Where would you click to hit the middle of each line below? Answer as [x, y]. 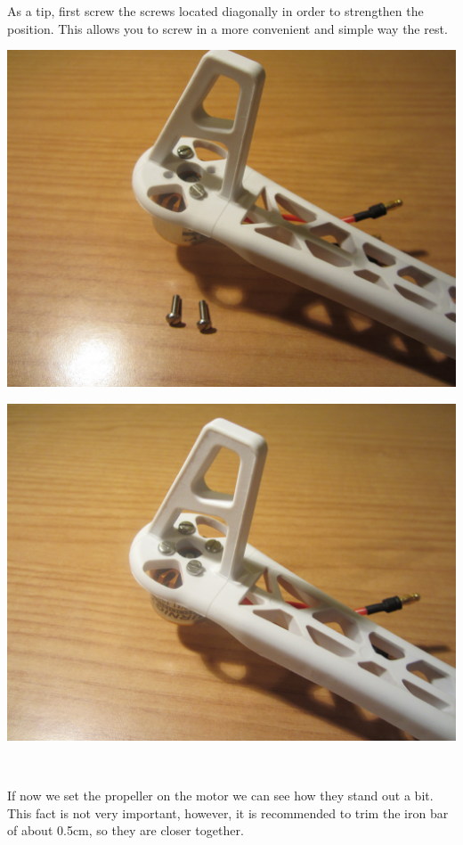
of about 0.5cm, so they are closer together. [126, 830]
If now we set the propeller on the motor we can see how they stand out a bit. [220, 795]
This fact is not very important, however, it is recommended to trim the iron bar [228, 812]
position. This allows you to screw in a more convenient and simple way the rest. [227, 28]
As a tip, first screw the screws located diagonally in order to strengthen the [215, 11]
